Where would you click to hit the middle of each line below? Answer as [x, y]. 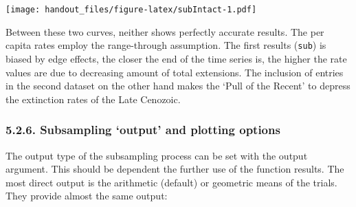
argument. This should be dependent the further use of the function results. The [175, 169]
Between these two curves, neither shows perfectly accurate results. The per [165, 31]
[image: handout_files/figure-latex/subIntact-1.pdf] [131, 10]
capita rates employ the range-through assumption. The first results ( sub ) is [166, 45]
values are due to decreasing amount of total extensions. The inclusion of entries [175, 72]
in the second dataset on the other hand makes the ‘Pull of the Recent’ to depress [178, 86]
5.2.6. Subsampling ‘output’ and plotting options [143, 130]
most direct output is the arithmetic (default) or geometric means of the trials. [171, 182]
